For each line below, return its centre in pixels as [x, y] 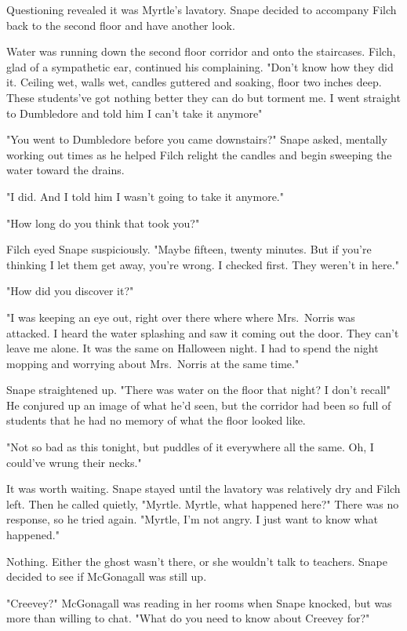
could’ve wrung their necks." [74, 462]
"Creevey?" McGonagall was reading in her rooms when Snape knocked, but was [199, 602]
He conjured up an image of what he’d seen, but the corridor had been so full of [199, 405]
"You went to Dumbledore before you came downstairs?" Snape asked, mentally [197, 139]
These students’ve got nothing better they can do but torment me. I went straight [203, 97]
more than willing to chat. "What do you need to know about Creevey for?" [188, 618]
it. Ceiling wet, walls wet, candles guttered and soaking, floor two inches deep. [194, 82]
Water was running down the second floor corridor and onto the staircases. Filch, [201, 51]
